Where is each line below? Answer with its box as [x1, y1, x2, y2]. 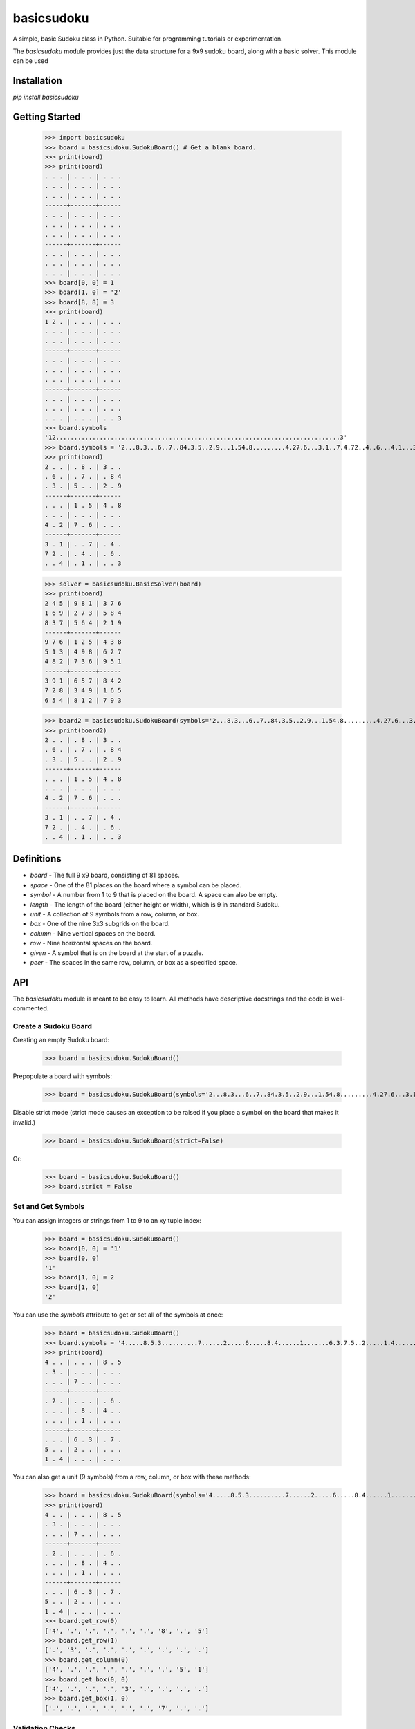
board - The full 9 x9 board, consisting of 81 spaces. [30, 871, 180, 880]
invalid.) [12, 1118, 36, 1127]
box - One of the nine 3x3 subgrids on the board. [30, 920, 170, 928]
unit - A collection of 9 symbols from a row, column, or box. [30, 910, 200, 918]
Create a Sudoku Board [12, 1021, 93, 1031]
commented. [12, 1004, 49, 1013]
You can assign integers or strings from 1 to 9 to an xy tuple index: [12, 1216, 202, 1224]
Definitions [12, 853, 62, 864]
